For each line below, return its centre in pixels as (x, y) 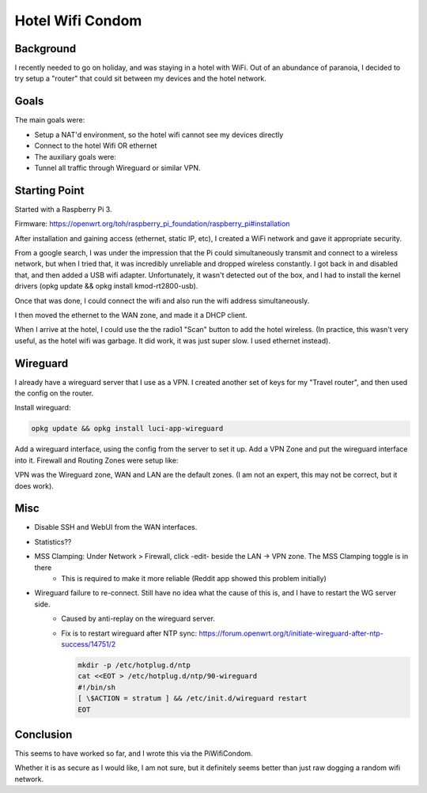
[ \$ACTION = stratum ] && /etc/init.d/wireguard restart (193, 699)
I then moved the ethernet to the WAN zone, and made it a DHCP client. (131, 315)
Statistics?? (53, 542)
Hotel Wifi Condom (78, 21)
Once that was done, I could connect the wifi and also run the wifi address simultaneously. (162, 300)
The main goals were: (50, 120)
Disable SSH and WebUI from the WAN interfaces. (116, 527)
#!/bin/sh (97, 687)
